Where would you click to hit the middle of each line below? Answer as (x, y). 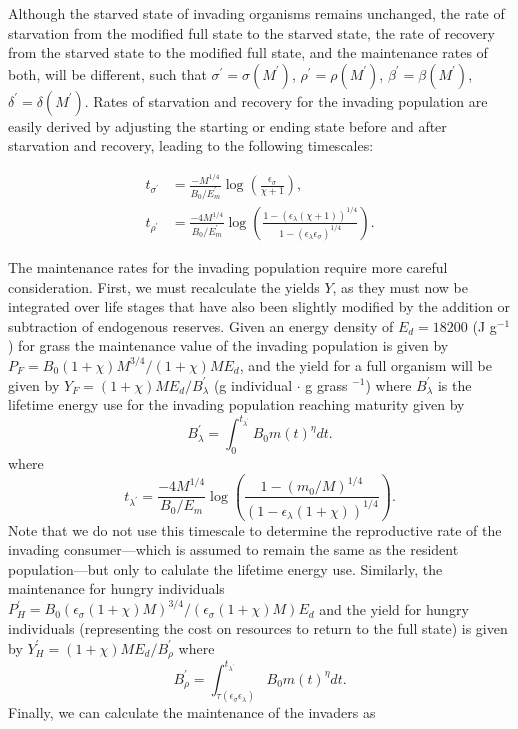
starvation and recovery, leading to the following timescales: (191, 145)
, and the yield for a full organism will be (365, 364)
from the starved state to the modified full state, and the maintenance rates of (248, 52)
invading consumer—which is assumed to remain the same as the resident (233, 549)
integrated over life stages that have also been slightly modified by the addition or (259, 306)
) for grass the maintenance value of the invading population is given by (228, 345)
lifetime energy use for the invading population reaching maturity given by (236, 404)
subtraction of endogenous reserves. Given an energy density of (201, 325)
